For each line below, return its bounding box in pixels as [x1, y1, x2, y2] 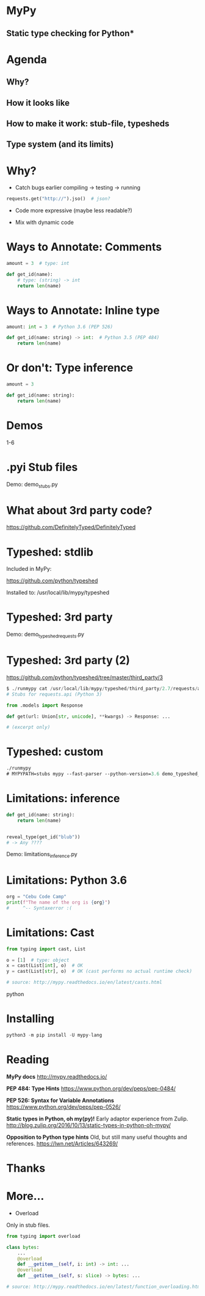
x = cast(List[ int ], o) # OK [6, 963, 84, 969]
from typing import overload [6, 1233, 81, 1239]
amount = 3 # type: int [6, 261, 70, 267]
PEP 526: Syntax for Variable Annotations [6, 1097, 115, 1104]
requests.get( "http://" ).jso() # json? [6, 196, 111, 202]
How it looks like [6, 97, 70, 108]
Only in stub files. [6, 1221, 51, 1229]
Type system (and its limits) [6, 139, 114, 150]
